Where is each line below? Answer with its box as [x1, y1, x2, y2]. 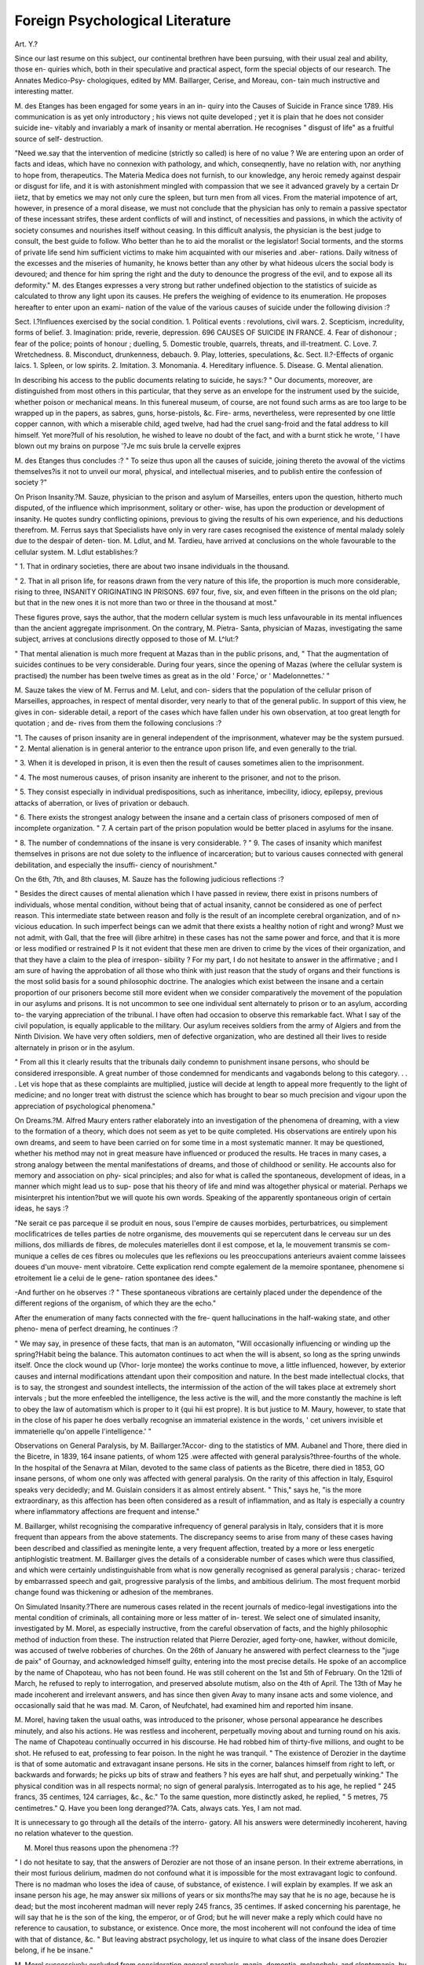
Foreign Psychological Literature [14, 12, 232, 29]
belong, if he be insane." [14, 1945, 93, 1955]
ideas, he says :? [14, 1203, 69, 1214]
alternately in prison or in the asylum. [14, 1042, 135, 1052]
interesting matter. [14, 86, 74, 96]
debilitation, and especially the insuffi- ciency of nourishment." [14, 860, 217, 869]
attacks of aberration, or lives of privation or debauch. [14, 798, 190, 807]
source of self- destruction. [14, 134, 104, 143]
